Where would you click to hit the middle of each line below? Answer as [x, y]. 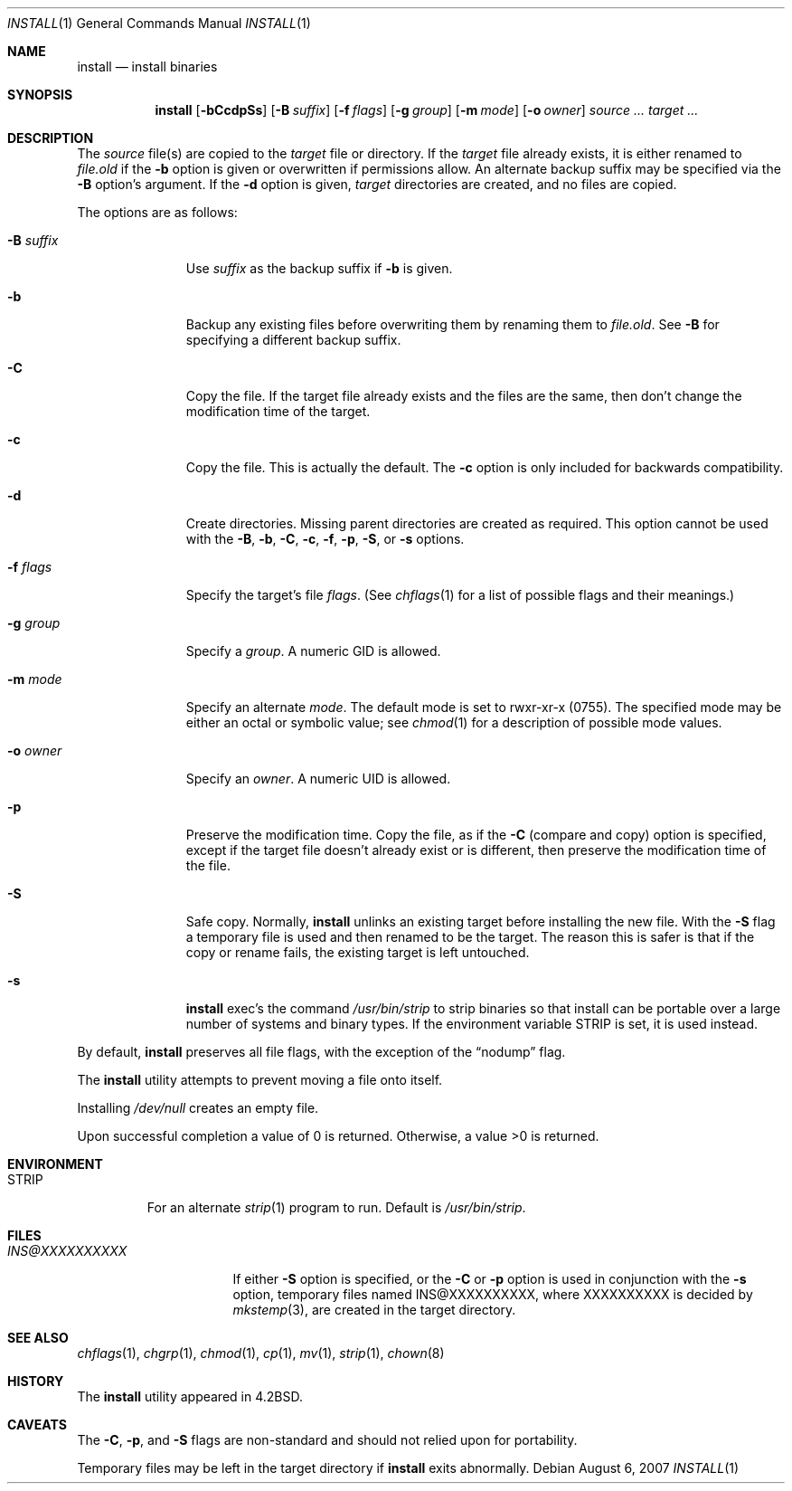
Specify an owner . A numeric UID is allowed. [318, 779]
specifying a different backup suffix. [293, 340]
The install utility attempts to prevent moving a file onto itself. [260, 1080]
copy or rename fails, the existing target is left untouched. [358, 952]
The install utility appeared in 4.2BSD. [190, 1396]
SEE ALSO [38, 1338]
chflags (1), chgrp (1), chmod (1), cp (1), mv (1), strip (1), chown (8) [261, 1353]
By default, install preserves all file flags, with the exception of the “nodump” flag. [321, 1052]
